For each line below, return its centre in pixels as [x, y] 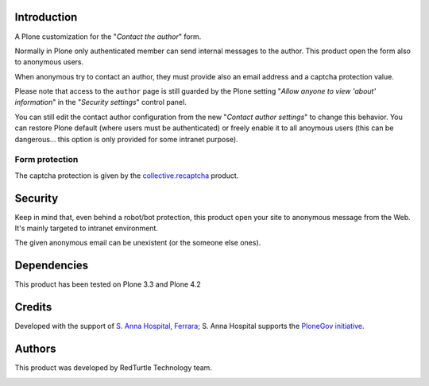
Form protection [46, 160]
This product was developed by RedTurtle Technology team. [113, 368]
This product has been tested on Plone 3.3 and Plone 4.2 [108, 284]
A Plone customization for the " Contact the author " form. [108, 37]
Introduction [46, 17]
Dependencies [52, 266]
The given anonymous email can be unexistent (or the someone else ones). [138, 243]
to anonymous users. [49, 62]
